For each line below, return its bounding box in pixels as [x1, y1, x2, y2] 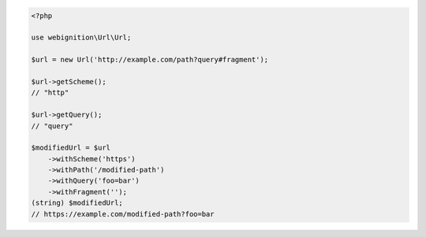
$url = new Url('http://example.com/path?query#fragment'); [31, 55, 269, 65]
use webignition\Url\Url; [31, 33, 132, 43]
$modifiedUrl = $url [31, 143, 110, 153]
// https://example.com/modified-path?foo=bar [31, 209, 215, 218]
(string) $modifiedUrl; [31, 198, 124, 208]
